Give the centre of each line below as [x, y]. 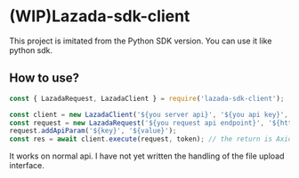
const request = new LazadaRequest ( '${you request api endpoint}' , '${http [153, 123]
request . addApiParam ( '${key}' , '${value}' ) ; [93, 131]
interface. [27, 166]
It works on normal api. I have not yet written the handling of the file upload [147, 156]
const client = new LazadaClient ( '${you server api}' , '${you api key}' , [149, 114]
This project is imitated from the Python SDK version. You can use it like [141, 41]
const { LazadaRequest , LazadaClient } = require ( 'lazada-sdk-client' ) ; [147, 98]
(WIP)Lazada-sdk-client [100, 16]
